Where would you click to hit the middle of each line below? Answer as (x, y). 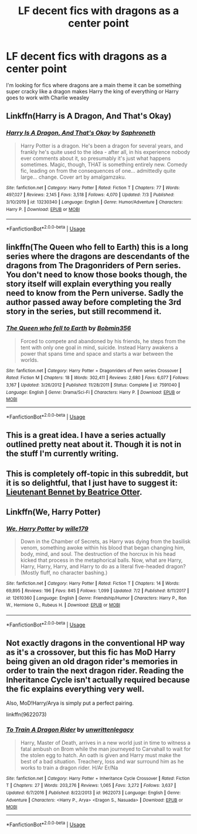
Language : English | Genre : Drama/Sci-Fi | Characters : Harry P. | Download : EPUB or (93, 392)
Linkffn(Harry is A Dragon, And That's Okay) (89, 116)
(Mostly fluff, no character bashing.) (64, 573)
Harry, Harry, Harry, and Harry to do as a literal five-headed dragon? (103, 567)
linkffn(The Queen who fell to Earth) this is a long (97, 247)
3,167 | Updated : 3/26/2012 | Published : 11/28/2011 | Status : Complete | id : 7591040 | (93, 385)
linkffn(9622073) (26, 715)
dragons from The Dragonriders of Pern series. (93, 266)
